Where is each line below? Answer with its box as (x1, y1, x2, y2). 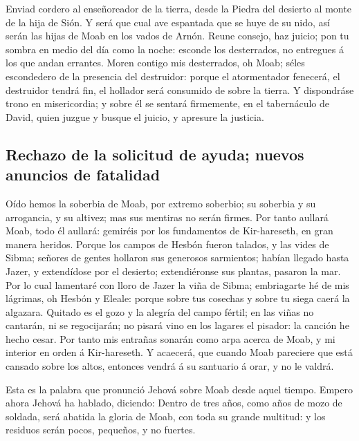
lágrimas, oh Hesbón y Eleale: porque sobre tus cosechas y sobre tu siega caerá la (6, 291, 350, 306)
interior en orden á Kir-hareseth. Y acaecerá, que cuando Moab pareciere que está (6, 345, 353, 359)
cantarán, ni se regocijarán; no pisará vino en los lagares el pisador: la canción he (6, 318, 349, 332)
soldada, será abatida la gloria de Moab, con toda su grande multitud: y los (6, 409, 326, 423)
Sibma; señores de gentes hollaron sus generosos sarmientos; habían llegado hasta (6, 250, 349, 265)
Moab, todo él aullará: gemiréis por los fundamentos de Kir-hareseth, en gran (6, 223, 333, 238)
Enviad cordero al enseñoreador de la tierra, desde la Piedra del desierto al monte (6, 1, 351, 15)
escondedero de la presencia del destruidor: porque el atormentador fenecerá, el (6, 68, 340, 83)
